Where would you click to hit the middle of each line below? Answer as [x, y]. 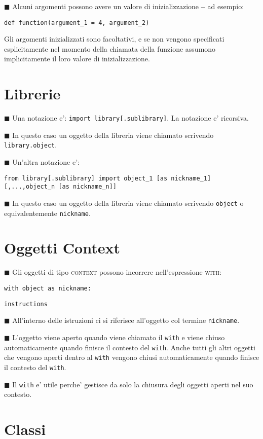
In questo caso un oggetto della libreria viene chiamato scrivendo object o [128, 203]
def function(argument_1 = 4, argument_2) [77, 23]
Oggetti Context [62, 248]
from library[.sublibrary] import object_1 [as [86, 178]
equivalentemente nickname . [47, 213]
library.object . [31, 145]
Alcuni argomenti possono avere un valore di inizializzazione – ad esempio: [128, 6]
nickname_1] [191, 178]
